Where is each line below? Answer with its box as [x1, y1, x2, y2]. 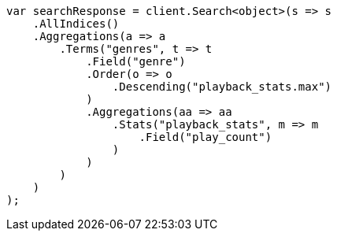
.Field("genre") [86, 55, 186, 68]
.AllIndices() [32, 17, 120, 30]
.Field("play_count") [139, 131, 272, 143]
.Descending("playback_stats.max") [112, 80, 332, 93]
